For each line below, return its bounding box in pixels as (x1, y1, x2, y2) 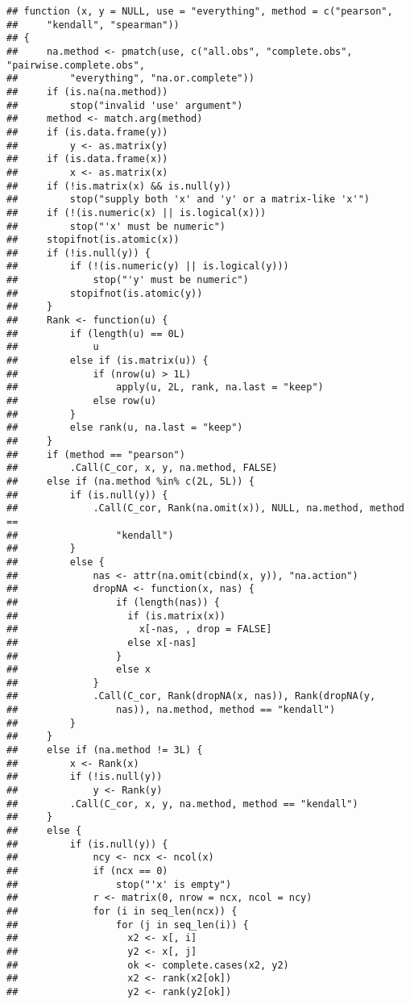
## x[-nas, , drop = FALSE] (6, 623, 272, 635)
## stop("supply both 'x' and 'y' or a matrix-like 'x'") (6, 194, 371, 206)
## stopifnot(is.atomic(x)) (6, 234, 180, 246)
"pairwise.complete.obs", (6, 59, 145, 71)
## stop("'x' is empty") (6, 878, 232, 890)
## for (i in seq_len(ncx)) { (6, 905, 238, 917)
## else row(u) (6, 395, 157, 407)
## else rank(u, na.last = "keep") (6, 422, 243, 434)
